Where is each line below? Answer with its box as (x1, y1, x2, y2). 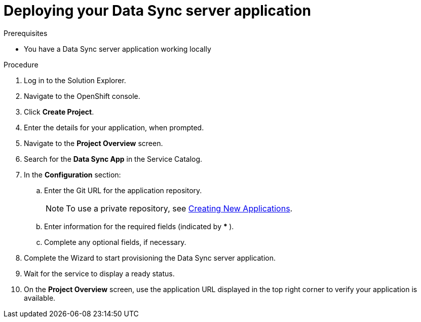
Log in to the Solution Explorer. (24, 76, 126, 85)
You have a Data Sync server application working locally (24, 44, 211, 53)
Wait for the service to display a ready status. (24, 269, 175, 278)
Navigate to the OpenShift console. (24, 91, 140, 100)
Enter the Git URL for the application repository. (44, 186, 202, 195)
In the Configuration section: (24, 170, 121, 179)
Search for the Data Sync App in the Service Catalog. (24, 154, 203, 163)
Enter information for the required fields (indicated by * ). (44, 222, 234, 231)
